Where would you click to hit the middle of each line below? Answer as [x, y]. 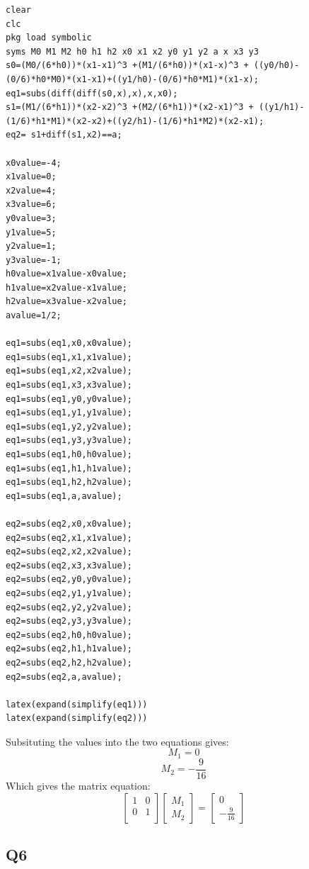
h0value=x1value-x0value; [66, 274]
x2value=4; [31, 190]
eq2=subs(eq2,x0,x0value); [69, 523]
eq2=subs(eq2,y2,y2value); [69, 607]
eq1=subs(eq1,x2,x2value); [69, 371]
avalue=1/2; [34, 316]
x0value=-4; [34, 163]
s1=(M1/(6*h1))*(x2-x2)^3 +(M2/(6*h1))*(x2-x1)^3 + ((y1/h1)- [155, 107]
